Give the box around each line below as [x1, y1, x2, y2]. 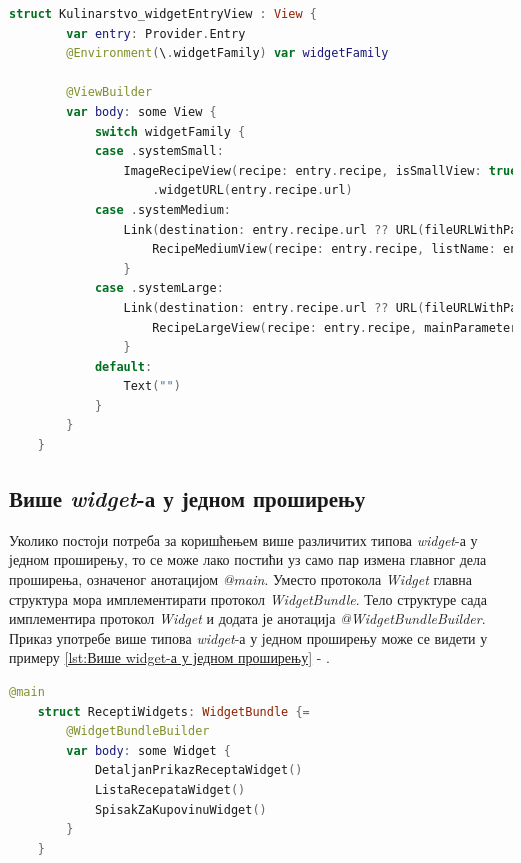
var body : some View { [66, 104, 217, 119]
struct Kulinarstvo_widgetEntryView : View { [9, 7, 317, 21]
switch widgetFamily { [94, 124, 246, 139]
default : [94, 359, 153, 374]
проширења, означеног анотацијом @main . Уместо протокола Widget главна [9, 569, 473, 590]
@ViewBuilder [66, 85, 153, 100]
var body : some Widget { [66, 743, 231, 758]
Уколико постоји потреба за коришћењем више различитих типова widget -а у [9, 529, 478, 550]
